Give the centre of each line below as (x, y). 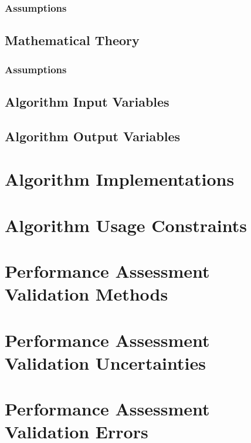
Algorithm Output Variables (93, 136)
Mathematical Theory (72, 40)
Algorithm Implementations (120, 179)
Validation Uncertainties (105, 362)
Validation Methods (87, 294)
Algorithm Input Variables (87, 101)
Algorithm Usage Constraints (126, 225)
